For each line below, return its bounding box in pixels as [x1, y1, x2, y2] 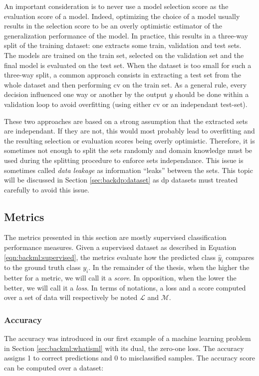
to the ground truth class [4, 262, 81, 272]
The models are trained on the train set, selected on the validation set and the [4, 49, 244, 60]
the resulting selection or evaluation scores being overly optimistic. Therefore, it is [4, 135, 255, 145]
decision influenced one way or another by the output [4, 89, 167, 99]
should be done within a [175, 89, 249, 99]
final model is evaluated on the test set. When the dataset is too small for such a [4, 59, 252, 70]
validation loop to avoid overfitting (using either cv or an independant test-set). [4, 98, 248, 109]
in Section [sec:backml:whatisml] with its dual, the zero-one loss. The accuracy [4, 342, 244, 353]
